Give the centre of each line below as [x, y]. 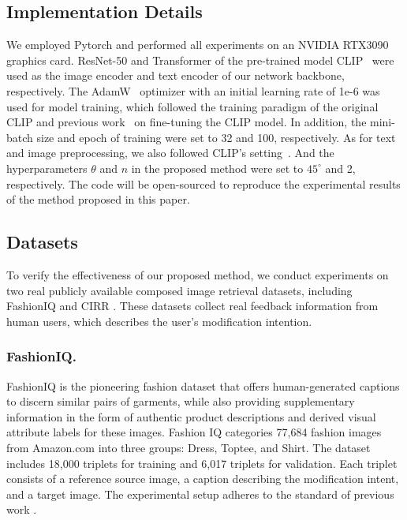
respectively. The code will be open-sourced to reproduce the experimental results [203, 183]
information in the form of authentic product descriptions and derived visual [191, 416]
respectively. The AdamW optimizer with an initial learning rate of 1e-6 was [193, 90]
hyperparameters [47, 168]
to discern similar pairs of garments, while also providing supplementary [181, 401]
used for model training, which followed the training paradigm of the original [192, 106]
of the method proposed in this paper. [98, 199]
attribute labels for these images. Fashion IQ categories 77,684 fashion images [194, 432]
